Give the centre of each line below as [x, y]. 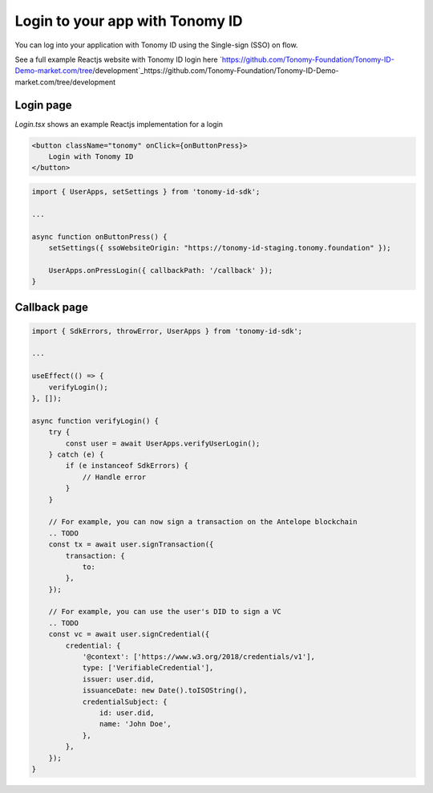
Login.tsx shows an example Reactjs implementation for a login [119, 124]
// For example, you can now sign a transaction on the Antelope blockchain [203, 522]
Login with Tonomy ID [91, 157]
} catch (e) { [76, 454]
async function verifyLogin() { [95, 421]
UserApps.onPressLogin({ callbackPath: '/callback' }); [161, 270]
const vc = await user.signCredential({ [129, 634]
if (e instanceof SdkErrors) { [127, 466]
